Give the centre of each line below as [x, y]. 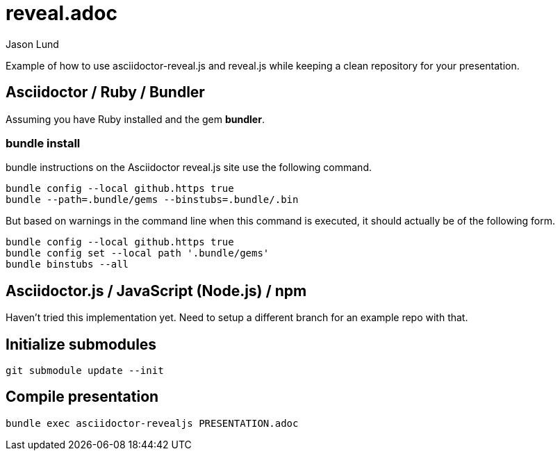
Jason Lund [32, 44]
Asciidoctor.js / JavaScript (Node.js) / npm [156, 291]
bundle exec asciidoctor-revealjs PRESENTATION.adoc [152, 423]
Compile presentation [82, 397]
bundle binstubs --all [67, 264]
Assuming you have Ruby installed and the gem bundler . [135, 119]
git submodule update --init [85, 371]
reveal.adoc [61, 13]
